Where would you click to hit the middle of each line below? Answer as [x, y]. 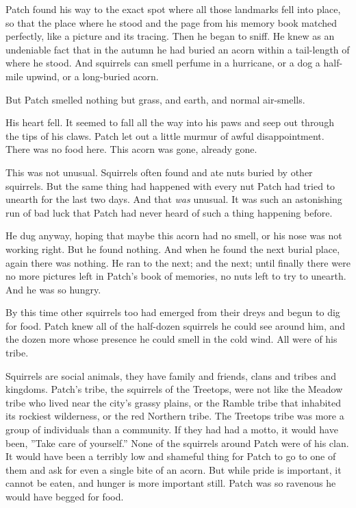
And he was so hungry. [53, 289]
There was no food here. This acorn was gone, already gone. [131, 149]
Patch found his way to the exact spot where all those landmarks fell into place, [173, 9]
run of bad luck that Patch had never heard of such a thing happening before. [169, 212]
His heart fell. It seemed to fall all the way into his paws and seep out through [170, 122]
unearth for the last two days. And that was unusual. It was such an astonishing [174, 199]
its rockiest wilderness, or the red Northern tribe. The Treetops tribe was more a [175, 416]
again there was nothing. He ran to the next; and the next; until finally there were [178, 262]
